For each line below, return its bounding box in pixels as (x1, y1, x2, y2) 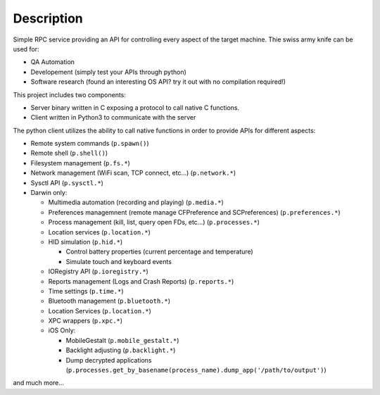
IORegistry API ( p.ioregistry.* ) (48, 268, 149, 276)
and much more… (13, 379, 65, 387)
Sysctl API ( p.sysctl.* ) (30, 178, 103, 187)
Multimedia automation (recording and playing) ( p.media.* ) (48, 198, 224, 207)
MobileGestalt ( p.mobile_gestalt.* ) (65, 336, 179, 344)
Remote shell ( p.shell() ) (30, 149, 108, 158)
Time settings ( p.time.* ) (48, 287, 124, 295)
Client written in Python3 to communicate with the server (30, 113, 196, 122)
